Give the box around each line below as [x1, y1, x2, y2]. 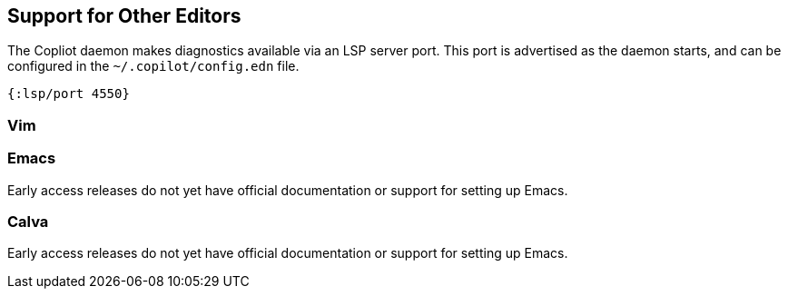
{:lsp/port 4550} [7, 86, 130, 102]
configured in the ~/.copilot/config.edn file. [7, 58, 300, 74]
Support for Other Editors [7, 5, 241, 27]
